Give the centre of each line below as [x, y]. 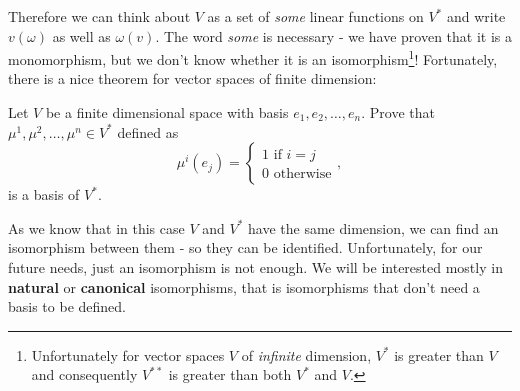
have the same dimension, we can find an [373, 227]
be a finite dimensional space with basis [167, 112]
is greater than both [230, 374]
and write [476, 16]
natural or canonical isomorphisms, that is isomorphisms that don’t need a [244, 286]
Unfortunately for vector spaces [128, 354]
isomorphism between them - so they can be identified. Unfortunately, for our [245, 247]
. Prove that [398, 112]
